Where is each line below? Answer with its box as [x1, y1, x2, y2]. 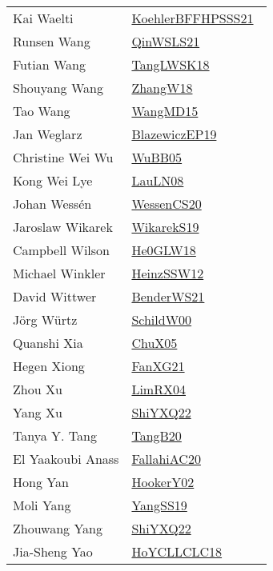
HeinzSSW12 [131, 264, 204, 282]
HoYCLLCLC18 [131, 542, 223, 561]
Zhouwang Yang [13, 519, 103, 537]
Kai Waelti [13, 9, 74, 27]
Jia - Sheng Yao [13, 542, 93, 561]
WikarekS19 [131, 218, 199, 236]
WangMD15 [131, 102, 199, 120]
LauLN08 [131, 171, 184, 190]
